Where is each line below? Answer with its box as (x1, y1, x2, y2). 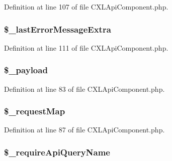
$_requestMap (4, 105, 65, 117)
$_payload (4, 64, 48, 76)
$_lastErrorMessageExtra (4, 23, 111, 35)
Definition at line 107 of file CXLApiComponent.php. (4, 2, 168, 12)
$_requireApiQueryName (4, 145, 110, 158)
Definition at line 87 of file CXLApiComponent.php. (4, 124, 165, 135)
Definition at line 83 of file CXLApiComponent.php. (4, 83, 165, 94)
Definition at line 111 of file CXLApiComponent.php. (4, 42, 168, 53)
